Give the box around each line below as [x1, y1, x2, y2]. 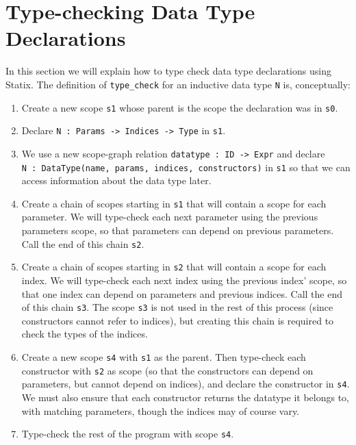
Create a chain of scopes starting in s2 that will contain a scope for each [21, 259, 327, 274]
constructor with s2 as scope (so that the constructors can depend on [21, 363, 314, 377]
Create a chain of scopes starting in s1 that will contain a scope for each [21, 196, 327, 210]
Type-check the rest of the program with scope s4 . [21, 427, 234, 441]
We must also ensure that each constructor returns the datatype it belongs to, [21, 390, 349, 404]
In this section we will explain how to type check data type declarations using [5, 64, 331, 78]
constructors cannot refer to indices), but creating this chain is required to [21, 313, 334, 327]
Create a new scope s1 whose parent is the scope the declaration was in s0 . [21, 100, 338, 114]
